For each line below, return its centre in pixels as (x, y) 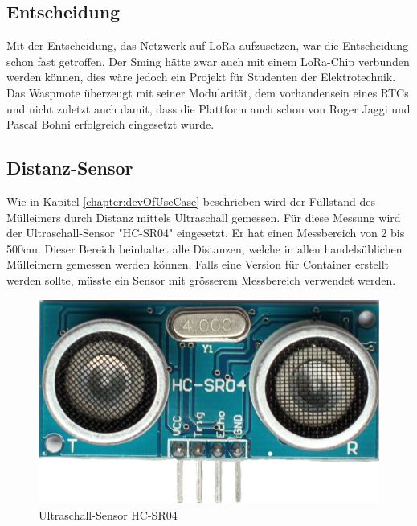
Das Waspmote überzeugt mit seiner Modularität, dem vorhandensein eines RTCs (208, 92)
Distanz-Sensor (70, 168)
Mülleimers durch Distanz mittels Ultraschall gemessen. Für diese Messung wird (204, 217)
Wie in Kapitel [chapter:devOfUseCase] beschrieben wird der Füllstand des (191, 201)
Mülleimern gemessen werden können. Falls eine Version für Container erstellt (198, 264)
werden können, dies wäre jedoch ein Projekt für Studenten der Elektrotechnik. (201, 77)
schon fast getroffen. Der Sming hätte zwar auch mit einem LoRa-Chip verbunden (208, 61)
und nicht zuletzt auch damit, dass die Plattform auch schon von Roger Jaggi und (208, 108)
